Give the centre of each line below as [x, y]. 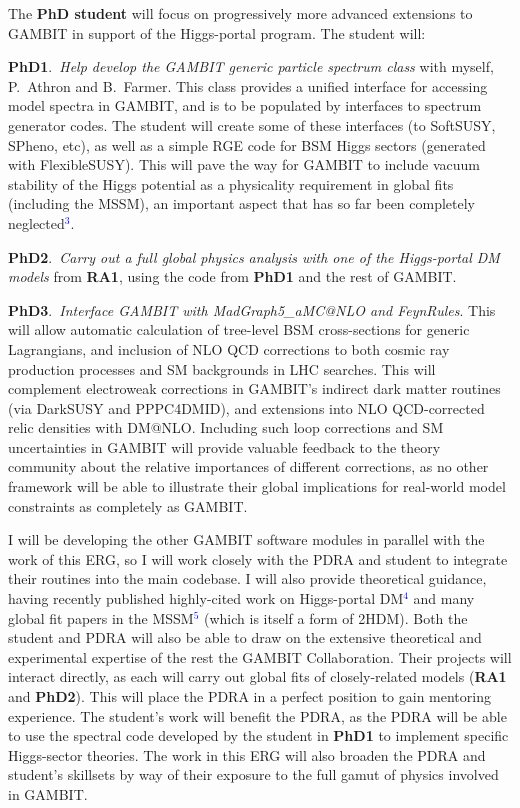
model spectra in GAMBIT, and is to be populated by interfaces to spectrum [245, 105]
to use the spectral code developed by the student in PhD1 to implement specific [258, 735]
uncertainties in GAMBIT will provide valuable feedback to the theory [224, 446]
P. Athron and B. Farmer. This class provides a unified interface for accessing [248, 85]
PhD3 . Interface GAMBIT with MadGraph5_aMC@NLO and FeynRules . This [252, 309]
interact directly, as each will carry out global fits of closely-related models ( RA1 [257, 676]
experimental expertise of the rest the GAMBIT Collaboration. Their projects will [260, 656]
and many [444, 598]
